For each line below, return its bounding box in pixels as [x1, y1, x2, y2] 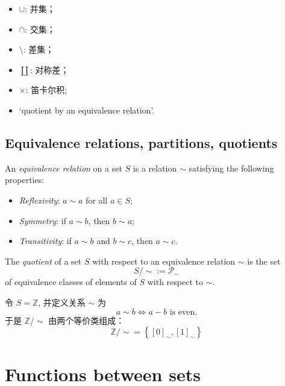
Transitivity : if [19, 234, 72, 247]
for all [86, 193, 108, 206]
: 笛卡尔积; [25, 83, 67, 96]
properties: [5, 173, 45, 186]
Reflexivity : [19, 193, 60, 206]
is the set [247, 254, 281, 267]
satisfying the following [189, 161, 274, 174]
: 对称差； [30, 63, 69, 76]
